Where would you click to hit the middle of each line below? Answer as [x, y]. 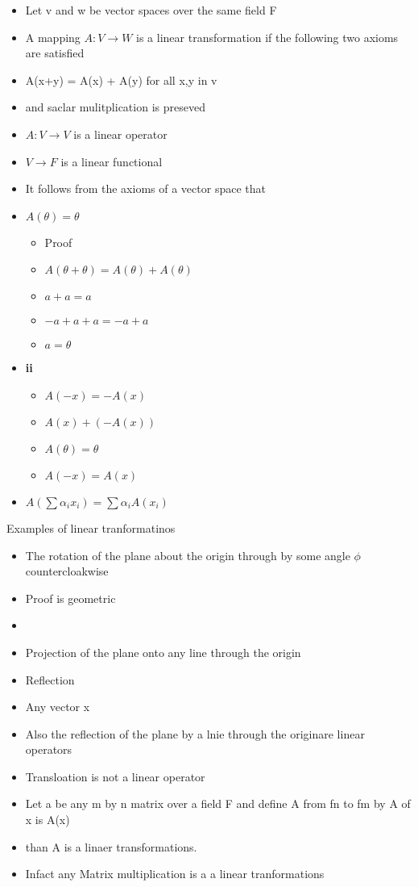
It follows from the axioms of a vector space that [145, 188]
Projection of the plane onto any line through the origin [163, 652]
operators [49, 749]
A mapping [53, 37]
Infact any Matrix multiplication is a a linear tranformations [175, 874]
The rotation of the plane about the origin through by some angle [188, 555]
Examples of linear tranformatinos [91, 527]
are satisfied [55, 53]
